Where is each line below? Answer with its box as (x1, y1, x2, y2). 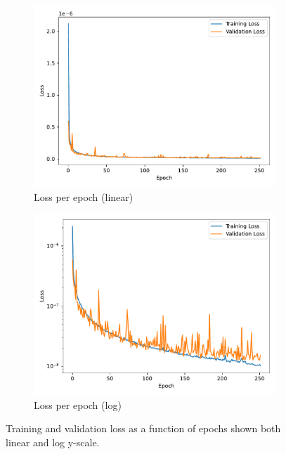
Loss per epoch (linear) (34, 189, 134, 204)
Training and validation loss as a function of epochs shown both (6, 421, 281, 436)
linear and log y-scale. (6, 434, 100, 449)
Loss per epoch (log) (34, 397, 122, 412)
